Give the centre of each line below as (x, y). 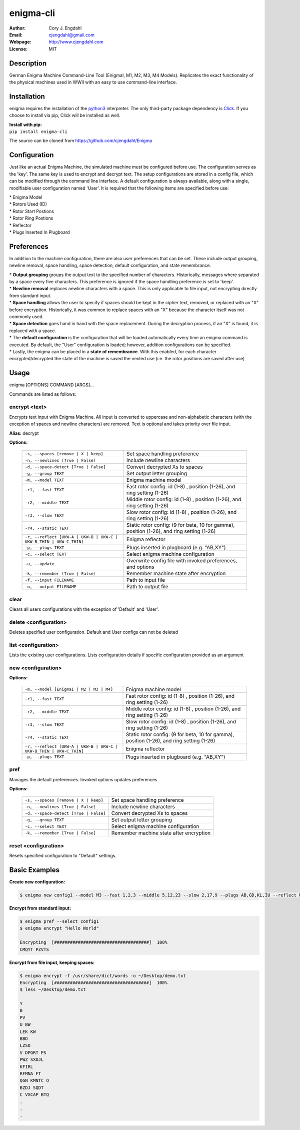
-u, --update (39, 563)
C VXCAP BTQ (34, 1095)
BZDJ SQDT (32, 1087)
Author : (17, 28)
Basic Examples (34, 870)
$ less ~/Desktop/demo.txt (53, 990)
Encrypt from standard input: (40, 908)
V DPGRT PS (33, 1052)
